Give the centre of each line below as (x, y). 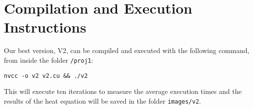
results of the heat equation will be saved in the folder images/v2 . (103, 100)
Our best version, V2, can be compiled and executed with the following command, (127, 50)
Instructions (45, 27)
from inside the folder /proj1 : (49, 60)
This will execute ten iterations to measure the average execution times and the (123, 91)
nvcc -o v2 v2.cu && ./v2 (46, 76)
